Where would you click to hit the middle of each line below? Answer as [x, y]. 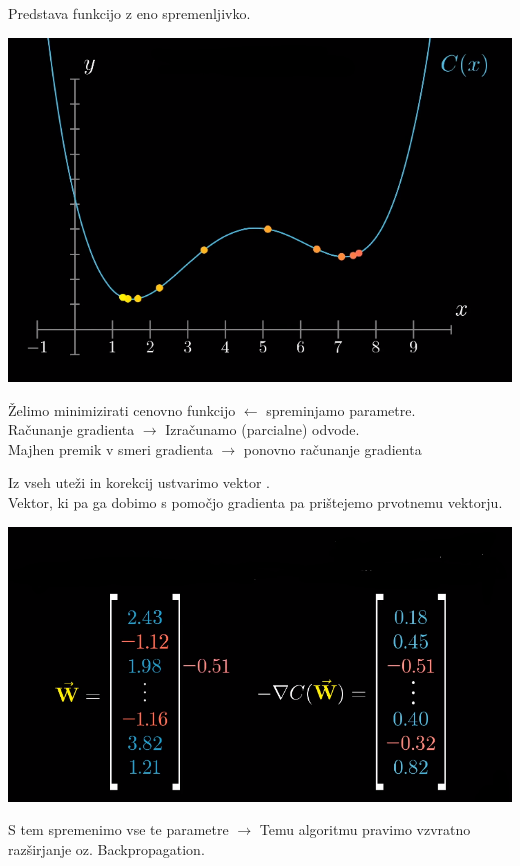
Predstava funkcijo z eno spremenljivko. [129, 13]
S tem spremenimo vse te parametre [118, 829]
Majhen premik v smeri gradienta [110, 448]
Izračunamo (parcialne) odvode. [262, 429]
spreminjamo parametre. [341, 409]
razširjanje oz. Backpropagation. [106, 848]
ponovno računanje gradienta [332, 448]
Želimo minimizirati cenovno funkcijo [122, 409]
